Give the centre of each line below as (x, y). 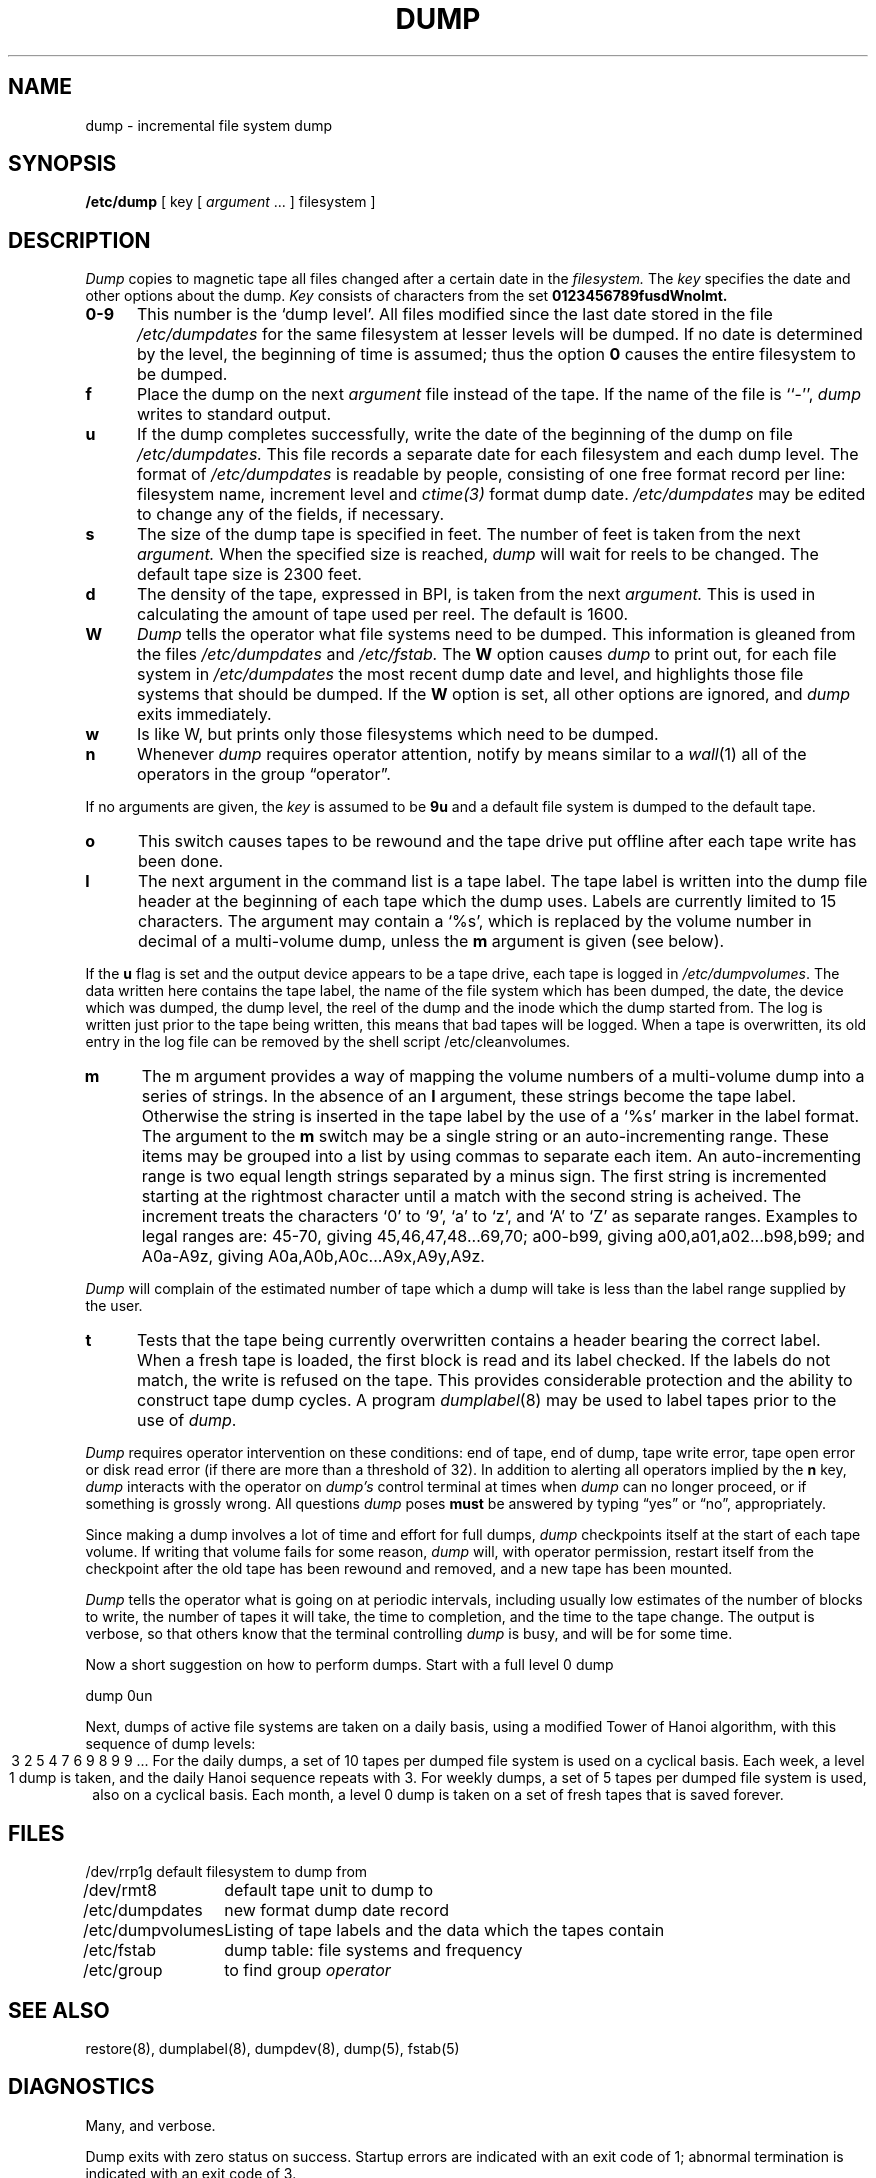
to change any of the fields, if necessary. (290, 514)
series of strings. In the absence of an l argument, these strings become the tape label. (469, 1096)
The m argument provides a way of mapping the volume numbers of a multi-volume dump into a (503, 1076)
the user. (114, 1306)
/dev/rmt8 (119, 1890)
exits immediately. (204, 714)
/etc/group (122, 1970)
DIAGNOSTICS (81, 2087)
